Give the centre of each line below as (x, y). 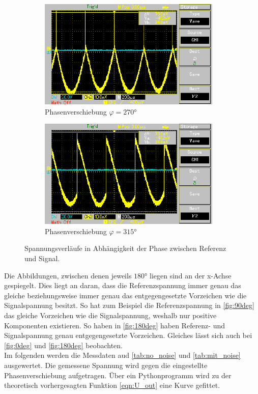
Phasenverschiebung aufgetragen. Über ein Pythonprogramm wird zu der (118, 375)
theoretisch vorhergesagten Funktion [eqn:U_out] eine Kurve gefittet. (112, 385)
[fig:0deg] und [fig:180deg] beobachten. (64, 345)
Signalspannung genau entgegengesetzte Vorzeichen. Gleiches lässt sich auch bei (128, 335)
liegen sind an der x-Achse (190, 275)
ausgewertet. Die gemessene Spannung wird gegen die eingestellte (106, 365)
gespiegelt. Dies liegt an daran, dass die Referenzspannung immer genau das (123, 285)
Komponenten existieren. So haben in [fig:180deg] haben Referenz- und (115, 325)
